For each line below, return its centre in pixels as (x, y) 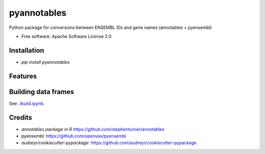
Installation (26, 50)
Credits (21, 117)
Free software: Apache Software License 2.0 (66, 36)
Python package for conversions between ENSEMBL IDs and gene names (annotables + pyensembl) (110, 27)
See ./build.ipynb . (27, 103)
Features (23, 76)
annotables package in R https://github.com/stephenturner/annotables (93, 129)
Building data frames (42, 91)
